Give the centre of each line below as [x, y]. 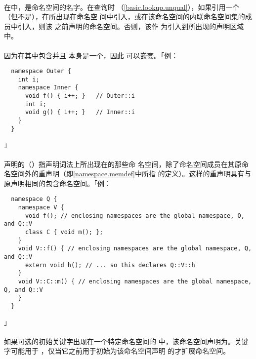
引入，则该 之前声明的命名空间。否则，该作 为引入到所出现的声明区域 [131, 26]
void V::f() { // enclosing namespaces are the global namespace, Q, [135, 249]
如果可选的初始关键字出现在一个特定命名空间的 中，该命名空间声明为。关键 [126, 341]
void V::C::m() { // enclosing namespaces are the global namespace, [135, 281]
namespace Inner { [48, 88]
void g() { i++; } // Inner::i [80, 112]
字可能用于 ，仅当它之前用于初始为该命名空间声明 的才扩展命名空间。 [117, 351]
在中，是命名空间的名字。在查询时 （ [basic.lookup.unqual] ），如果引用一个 [122, 7]
